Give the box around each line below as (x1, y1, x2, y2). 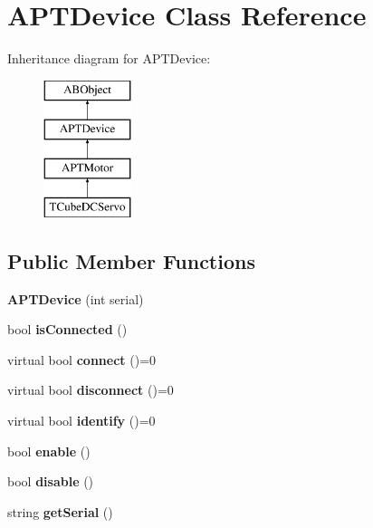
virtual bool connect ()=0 (7, 350, 157, 369)
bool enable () (7, 441, 91, 460)
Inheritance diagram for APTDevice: (7, 49, 211, 68)
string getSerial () (7, 502, 113, 521)
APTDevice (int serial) (7, 289, 144, 308)
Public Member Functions (7, 246, 255, 274)
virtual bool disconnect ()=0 (7, 380, 174, 399)
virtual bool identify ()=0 (7, 411, 156, 430)
